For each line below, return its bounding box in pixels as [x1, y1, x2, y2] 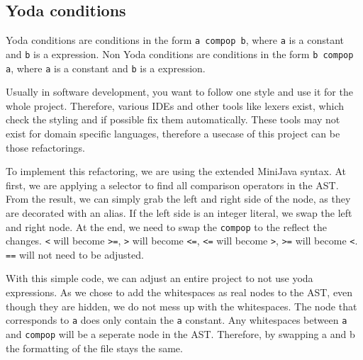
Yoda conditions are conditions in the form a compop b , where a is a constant [6, 33, 345, 47]
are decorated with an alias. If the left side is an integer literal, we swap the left [6, 205, 352, 220]
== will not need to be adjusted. [6, 247, 144, 261]
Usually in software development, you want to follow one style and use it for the [6, 84, 353, 99]
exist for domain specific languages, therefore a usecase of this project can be [6, 125, 340, 140]
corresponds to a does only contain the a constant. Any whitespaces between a [6, 313, 347, 327]
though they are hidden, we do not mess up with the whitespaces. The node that [6, 298, 357, 313]
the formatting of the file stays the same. [6, 340, 183, 355]
